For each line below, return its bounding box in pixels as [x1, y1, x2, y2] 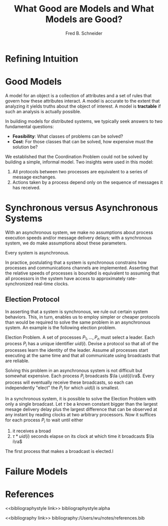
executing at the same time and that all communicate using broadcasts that [5, 353, 160, 359]
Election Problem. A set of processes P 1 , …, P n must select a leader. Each [5, 334, 155, 341]
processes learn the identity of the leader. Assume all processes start [5, 347, 148, 353]
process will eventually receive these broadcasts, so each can [5, 379, 133, 386]
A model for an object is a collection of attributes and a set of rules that [5, 92, 152, 98]
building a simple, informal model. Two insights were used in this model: [5, 159, 153, 165]
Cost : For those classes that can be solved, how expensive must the [12, 138, 153, 144]
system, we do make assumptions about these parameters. [5, 240, 127, 246]
